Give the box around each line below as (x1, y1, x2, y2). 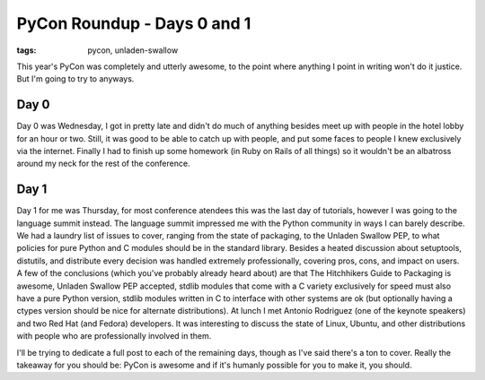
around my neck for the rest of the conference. (16, 158, 190, 169)
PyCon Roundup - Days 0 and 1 (16, 13, 251, 33)
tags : (16, 45, 37, 56)
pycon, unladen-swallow (87, 45, 179, 56)
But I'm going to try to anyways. (16, 73, 135, 84)
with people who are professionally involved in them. (16, 331, 212, 341)
